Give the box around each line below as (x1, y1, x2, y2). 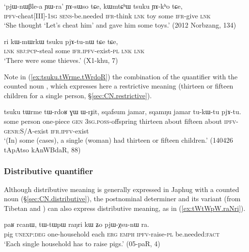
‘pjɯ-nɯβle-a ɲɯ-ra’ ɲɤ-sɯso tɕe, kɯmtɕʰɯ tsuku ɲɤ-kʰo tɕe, (4, 1, 183, 11)
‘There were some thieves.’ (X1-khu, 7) (4, 55, 118, 65)
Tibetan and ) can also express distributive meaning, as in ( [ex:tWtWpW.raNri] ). (4, 203, 246, 213)
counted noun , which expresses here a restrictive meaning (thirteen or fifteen (4, 81, 233, 91)
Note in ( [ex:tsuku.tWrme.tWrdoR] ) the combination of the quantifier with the (4, 71, 238, 81)
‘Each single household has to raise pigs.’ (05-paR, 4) (4, 238, 160, 248)
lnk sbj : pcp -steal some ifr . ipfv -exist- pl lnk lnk (4, 45, 145, 56)
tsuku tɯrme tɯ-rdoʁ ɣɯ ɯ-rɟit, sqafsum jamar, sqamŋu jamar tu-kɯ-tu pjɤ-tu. (4, 106, 241, 117)
